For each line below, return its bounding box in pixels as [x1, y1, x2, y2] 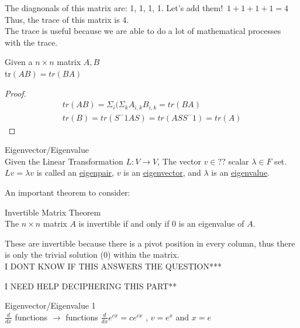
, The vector [157, 155, 201, 167]
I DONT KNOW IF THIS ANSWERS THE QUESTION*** [5, 260, 222, 272]
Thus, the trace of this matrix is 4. [5, 13, 129, 25]
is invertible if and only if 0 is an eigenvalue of [78, 217, 244, 230]
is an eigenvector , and [123, 166, 201, 179]
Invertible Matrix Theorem [5, 206, 101, 218]
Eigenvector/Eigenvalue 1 [5, 299, 96, 312]
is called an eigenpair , [36, 166, 114, 179]
